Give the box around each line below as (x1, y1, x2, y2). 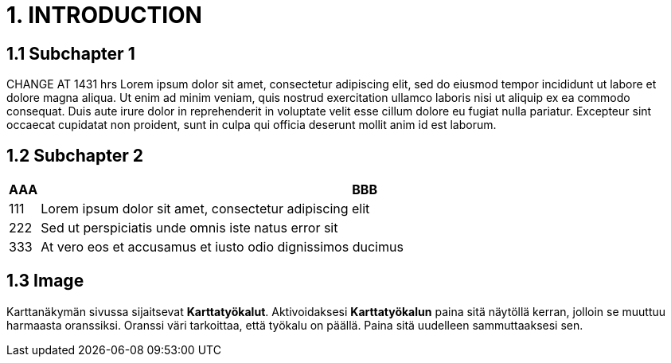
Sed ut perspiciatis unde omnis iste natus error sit (41, 220, 338, 236)
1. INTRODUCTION (6, 2, 202, 29)
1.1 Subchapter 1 (6, 43, 135, 64)
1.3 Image (6, 271, 84, 291)
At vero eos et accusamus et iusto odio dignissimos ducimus (41, 239, 404, 256)
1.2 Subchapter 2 (6, 145, 143, 166)
